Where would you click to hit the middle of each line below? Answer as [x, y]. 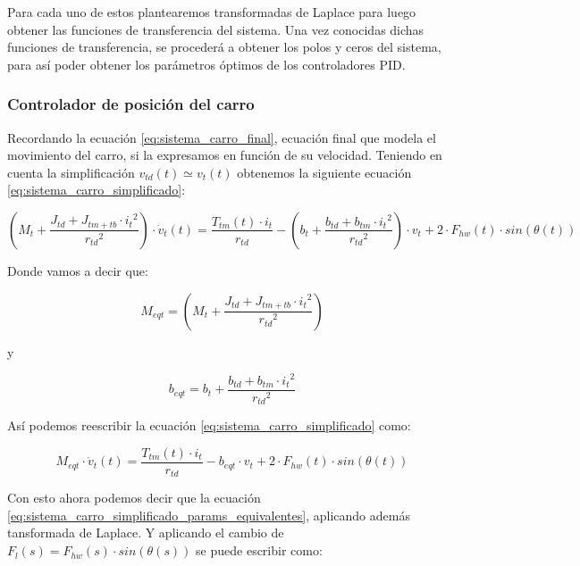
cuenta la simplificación [71, 172]
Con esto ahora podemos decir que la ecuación [134, 498]
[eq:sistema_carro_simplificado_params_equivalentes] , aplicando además [209, 515]
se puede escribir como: [259, 550]
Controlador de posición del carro [131, 104]
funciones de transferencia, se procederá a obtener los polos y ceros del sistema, [224, 47]
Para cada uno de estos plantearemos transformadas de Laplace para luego [212, 12]
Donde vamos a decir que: [78, 270]
